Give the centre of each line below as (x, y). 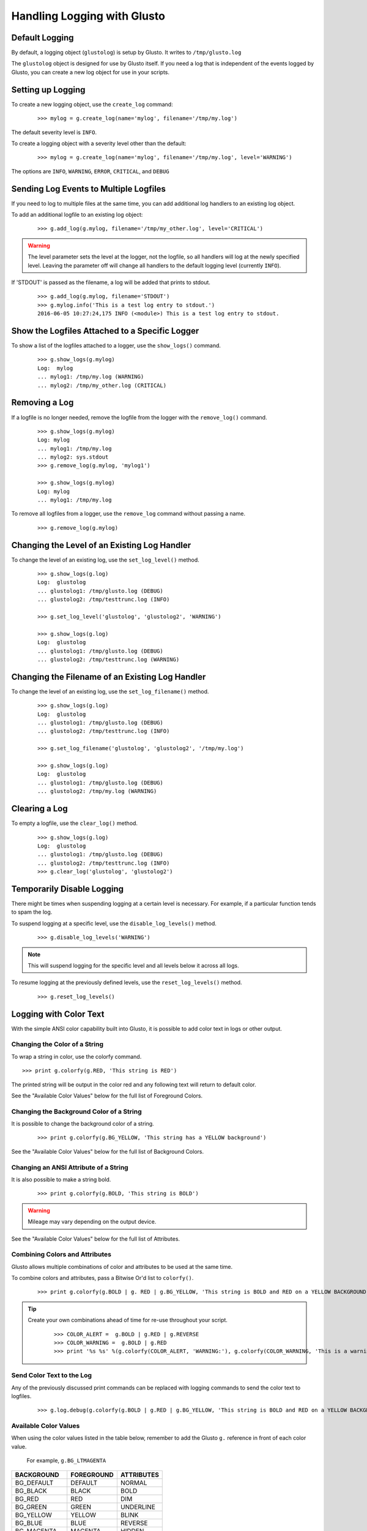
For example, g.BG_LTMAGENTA (66, 1461)
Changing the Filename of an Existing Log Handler (109, 677)
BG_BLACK (31, 1491)
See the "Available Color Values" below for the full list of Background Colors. (108, 1151)
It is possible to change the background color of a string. (83, 1124)
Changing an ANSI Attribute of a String (70, 1167)
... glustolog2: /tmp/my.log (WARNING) (97, 791)
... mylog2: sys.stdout (73, 457)
